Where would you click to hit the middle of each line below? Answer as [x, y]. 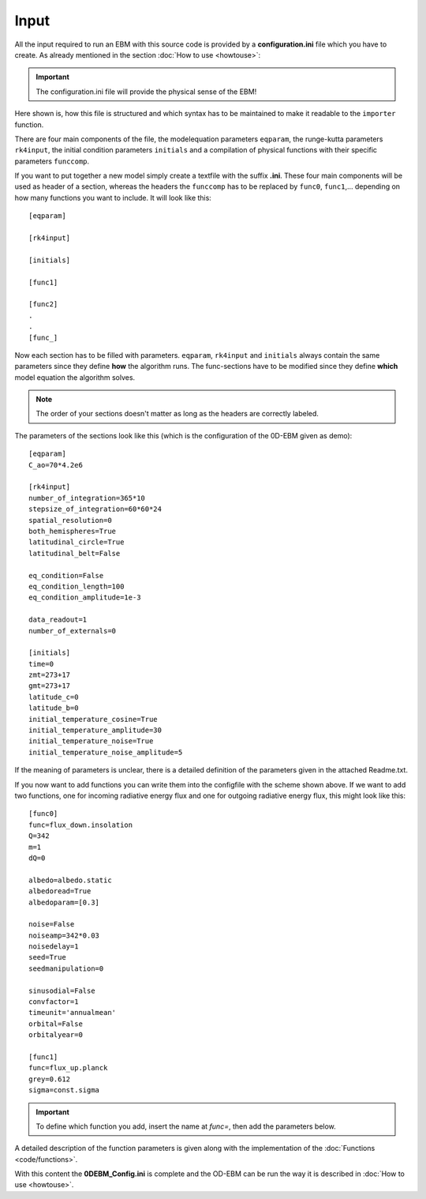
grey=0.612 [50, 1079]
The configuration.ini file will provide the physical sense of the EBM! [146, 92]
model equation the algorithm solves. [75, 377]
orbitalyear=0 [56, 1035]
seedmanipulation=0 [66, 968]
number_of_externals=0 [73, 631]
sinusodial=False [62, 990]
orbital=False [56, 1024]
